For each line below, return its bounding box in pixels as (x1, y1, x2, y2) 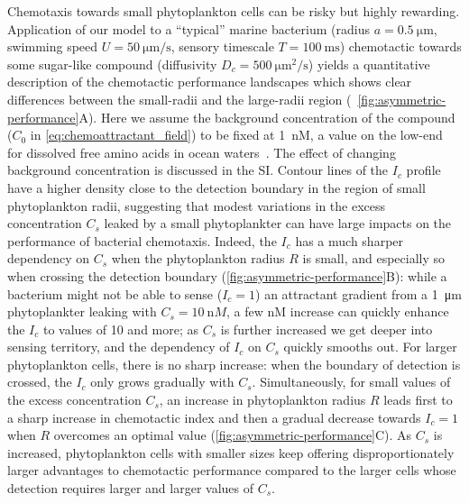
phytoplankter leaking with (7, 302, 157, 321)
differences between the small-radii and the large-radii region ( (7, 89, 352, 108)
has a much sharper (295, 231, 404, 250)
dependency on (7, 249, 90, 268)
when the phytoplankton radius (111, 249, 285, 268)
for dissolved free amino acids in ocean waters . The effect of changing (7, 142, 396, 161)
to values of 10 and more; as (42, 319, 199, 338)
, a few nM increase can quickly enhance (225, 302, 449, 321)
